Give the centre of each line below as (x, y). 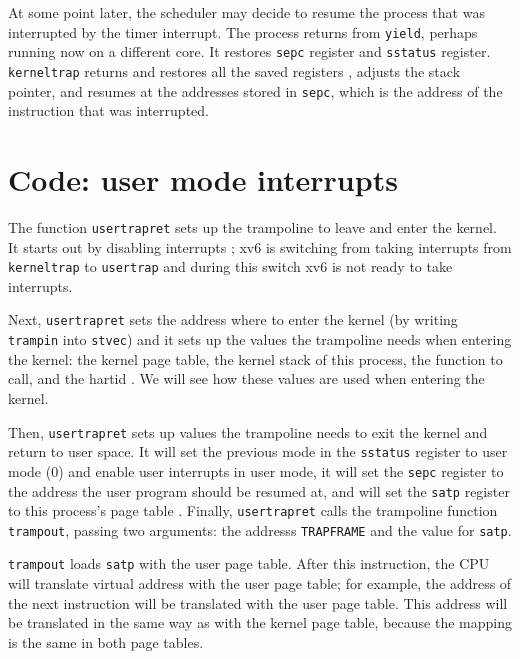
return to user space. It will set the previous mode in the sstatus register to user (258, 451)
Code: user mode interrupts (203, 179)
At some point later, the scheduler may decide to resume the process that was (246, 12)
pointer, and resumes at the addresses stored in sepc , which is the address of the (255, 90)
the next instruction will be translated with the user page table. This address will (258, 602)
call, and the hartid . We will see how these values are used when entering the (246, 378)
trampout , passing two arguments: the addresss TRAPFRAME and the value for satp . (260, 529)
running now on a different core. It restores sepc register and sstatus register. (249, 51)
